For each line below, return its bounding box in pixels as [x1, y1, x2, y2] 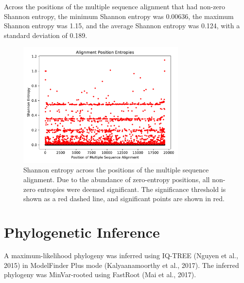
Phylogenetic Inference [4, 222, 160, 242]
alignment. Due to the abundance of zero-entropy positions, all [23, 174, 210, 185]
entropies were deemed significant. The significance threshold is [37, 184, 226, 194]
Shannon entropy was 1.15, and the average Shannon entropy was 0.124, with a [4, 20, 240, 31]
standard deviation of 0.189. [4, 30, 87, 40]
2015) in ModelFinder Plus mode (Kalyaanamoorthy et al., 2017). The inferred [4, 260, 239, 270]
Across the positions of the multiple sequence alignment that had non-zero [4, 1, 226, 11]
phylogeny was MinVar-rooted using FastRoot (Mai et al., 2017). [4, 269, 196, 280]
